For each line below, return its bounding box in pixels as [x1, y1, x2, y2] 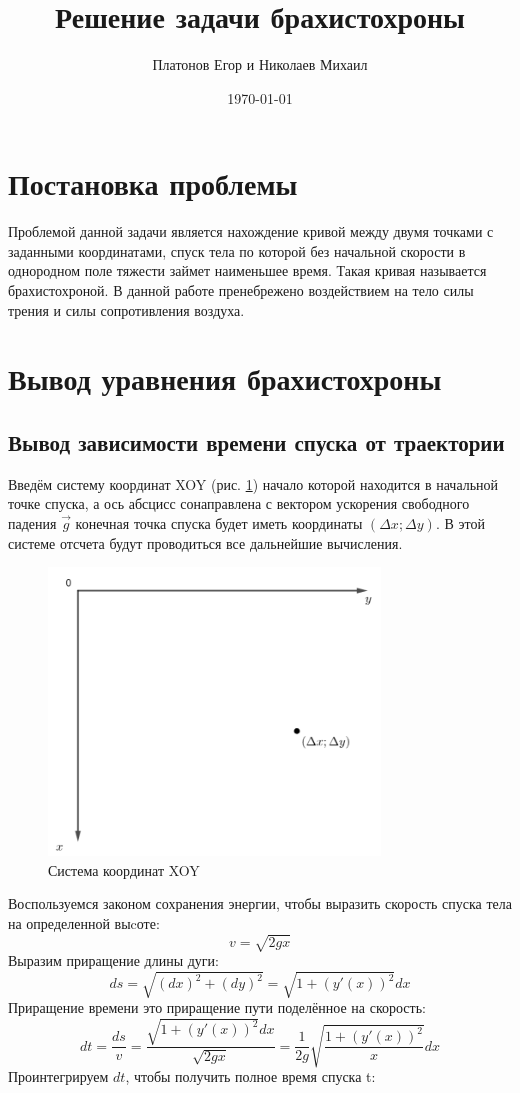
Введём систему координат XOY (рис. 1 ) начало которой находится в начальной [8, 473, 499, 494]
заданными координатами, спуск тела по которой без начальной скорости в [8, 240, 466, 261]
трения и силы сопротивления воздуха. [8, 299, 245, 320]
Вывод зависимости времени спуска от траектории [8, 426, 505, 457]
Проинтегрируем [8, 1066, 109, 1087]
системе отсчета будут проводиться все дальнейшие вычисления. [8, 532, 403, 553]
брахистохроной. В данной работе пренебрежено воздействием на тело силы [8, 280, 474, 301]
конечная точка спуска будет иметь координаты [75, 512, 363, 533]
